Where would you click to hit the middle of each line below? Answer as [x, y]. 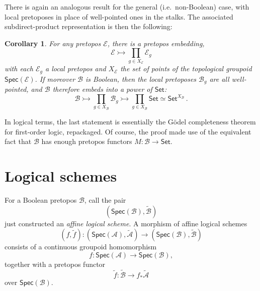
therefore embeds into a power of [102, 89]
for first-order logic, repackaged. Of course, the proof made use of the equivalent [128, 131]
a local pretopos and [75, 68]
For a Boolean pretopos [41, 199]
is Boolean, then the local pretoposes [141, 79]
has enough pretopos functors [87, 141]
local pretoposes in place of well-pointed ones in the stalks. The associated [119, 16]
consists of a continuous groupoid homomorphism [81, 247]
